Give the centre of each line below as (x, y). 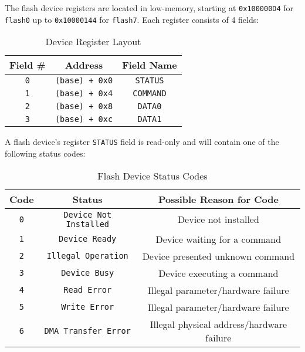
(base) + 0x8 (84, 106)
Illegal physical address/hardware (218, 324)
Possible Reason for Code (218, 199)
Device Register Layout (93, 42)
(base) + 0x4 (84, 94)
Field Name (150, 65)
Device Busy (88, 273)
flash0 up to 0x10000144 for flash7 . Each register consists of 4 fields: (132, 19)
